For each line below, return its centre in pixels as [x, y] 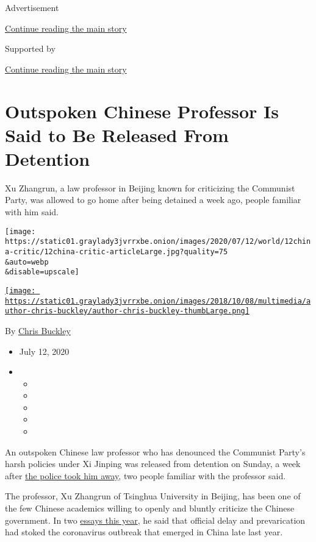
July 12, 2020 [44, 351]
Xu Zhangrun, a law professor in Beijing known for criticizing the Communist [150, 187]
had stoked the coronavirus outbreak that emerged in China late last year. [144, 532]
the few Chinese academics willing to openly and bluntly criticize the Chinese [150, 508]
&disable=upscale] [42, 272]
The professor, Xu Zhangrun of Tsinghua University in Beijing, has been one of [153, 496]
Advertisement [32, 7]
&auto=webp [27, 262]
